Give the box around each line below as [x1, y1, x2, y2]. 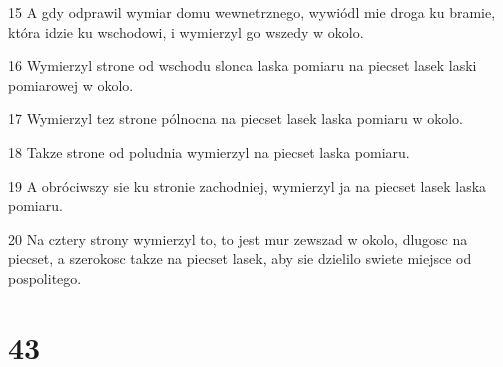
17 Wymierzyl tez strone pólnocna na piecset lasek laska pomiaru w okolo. [8, 108, 464, 129]
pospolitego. [8, 267, 82, 288]
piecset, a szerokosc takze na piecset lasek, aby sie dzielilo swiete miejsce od [8, 248, 472, 269]
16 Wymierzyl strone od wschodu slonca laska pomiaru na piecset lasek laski [8, 55, 477, 76]
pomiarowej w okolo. [8, 74, 134, 95]
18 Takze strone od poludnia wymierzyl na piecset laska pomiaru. [8, 141, 410, 162]
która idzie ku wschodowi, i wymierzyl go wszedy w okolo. [8, 21, 364, 42]
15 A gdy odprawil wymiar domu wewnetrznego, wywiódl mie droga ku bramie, [8, 2, 496, 22]
